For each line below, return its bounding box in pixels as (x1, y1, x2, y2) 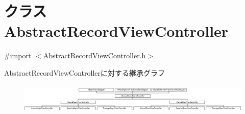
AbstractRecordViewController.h (43, 50, 146, 61)
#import (4, 50, 32, 61)
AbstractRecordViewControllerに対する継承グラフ (4, 67, 165, 78)
